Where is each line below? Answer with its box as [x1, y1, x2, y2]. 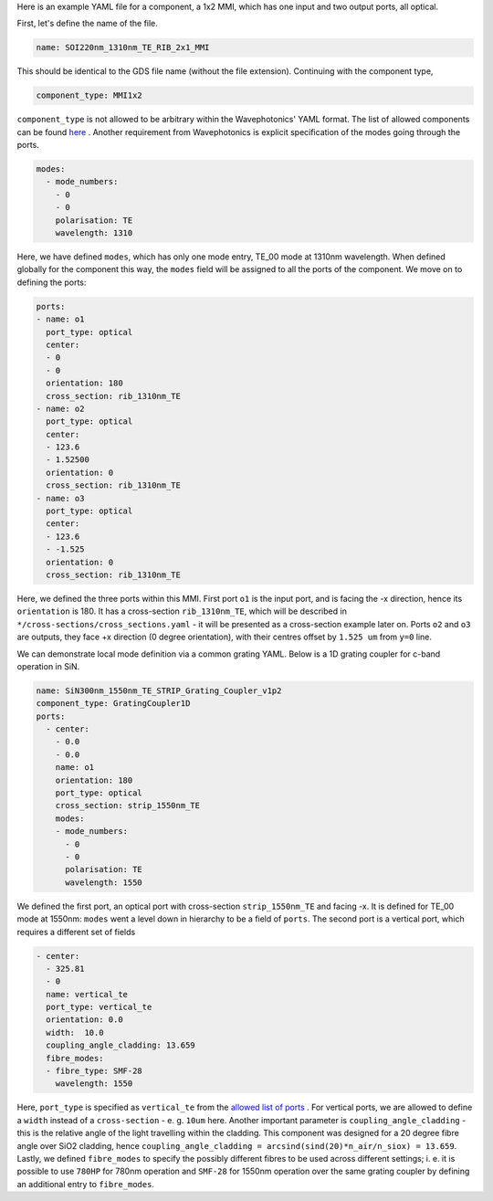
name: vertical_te [46, 989, 128, 999]
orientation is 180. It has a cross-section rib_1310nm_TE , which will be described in [16, 606, 347, 616]
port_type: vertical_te [46, 1002, 152, 1013]
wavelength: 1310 [55, 228, 133, 238]
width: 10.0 [46, 1027, 104, 1038]
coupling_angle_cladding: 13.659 [46, 1040, 195, 1050]
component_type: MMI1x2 [36, 90, 143, 100]
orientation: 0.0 [46, 1015, 123, 1025]
